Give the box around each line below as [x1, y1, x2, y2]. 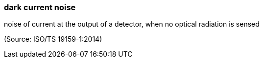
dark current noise [4, 2, 76, 12]
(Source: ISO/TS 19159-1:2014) [4, 35, 102, 44]
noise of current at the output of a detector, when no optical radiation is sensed [4, 20, 260, 29]
